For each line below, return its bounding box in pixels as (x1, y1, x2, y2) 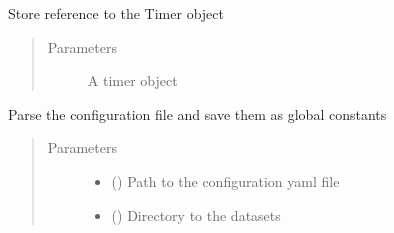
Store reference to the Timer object (8, 3, 224, 23)
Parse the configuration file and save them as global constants (8, 103, 387, 124)
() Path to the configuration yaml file (111, 170, 340, 191)
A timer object (87, 70, 178, 91)
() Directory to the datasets (111, 204, 281, 225)
